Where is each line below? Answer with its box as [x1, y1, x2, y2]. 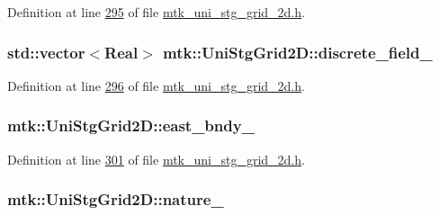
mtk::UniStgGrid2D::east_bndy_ [7, 114, 255, 137]
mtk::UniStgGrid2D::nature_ [7, 188, 224, 211]
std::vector [7, 40, 85, 63]
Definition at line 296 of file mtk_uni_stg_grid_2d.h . [7, 76, 305, 94]
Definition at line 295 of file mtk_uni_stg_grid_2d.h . [7, 3, 305, 21]
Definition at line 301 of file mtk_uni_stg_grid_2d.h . [7, 149, 305, 168]
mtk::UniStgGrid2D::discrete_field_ [163, 40, 433, 63]
